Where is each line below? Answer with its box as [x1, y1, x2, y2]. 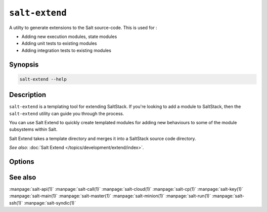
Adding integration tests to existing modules [21, 47, 111, 53]
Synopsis [9, 60, 39, 69]
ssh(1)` [9, 200, 23, 206]
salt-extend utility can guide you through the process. [9, 110, 124, 116]
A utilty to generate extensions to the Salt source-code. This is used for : [9, 25, 158, 31]
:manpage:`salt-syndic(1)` [24, 200, 76, 206]
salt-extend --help [19, 76, 67, 82]
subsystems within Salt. [9, 126, 58, 133]
